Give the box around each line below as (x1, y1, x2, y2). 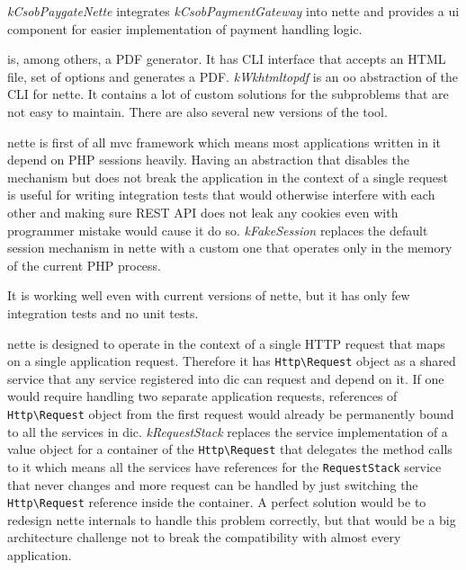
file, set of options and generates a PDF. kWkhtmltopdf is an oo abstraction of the (7, 67, 458, 85)
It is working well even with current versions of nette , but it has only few (7, 286, 410, 305)
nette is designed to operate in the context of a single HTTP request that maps (7, 334, 445, 352)
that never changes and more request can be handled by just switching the (7, 475, 418, 494)
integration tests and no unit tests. (7, 303, 199, 322)
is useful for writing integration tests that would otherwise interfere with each (7, 185, 435, 204)
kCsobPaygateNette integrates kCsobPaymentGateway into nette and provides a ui (7, 2, 460, 20)
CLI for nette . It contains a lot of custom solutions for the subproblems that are (7, 85, 449, 103)
